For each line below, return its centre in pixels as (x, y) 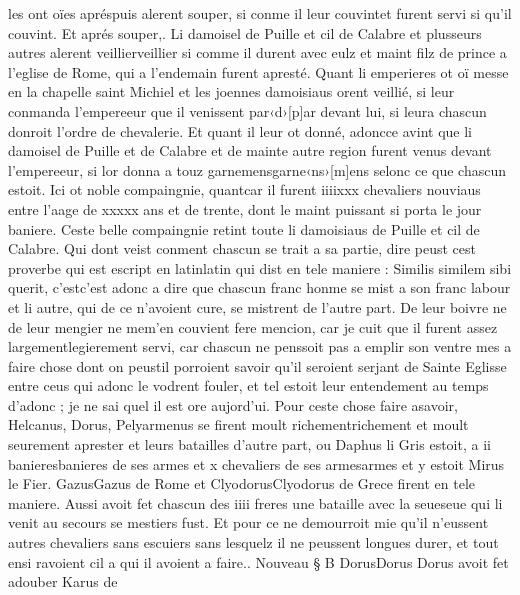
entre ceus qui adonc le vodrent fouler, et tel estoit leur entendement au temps (248, 385)
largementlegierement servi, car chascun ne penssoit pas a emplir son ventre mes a (260, 346)
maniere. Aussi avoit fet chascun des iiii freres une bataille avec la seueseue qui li (255, 502)
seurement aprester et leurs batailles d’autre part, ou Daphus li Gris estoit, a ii (249, 444)
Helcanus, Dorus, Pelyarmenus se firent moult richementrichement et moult (238, 424)
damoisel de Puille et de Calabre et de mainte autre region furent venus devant (250, 150)
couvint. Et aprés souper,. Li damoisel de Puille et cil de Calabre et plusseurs (245, 32)
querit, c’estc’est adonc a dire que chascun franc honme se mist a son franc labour (259, 287)
